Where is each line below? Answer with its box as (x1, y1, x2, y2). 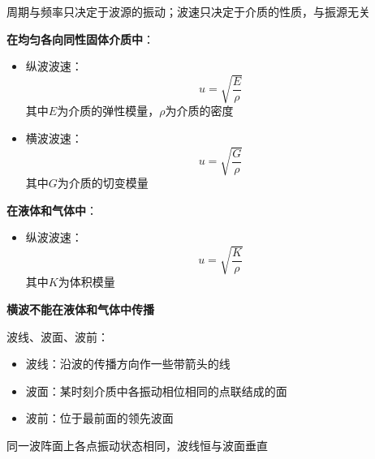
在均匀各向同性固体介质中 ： (6, 30, 154, 47)
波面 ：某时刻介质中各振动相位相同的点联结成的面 (25, 382, 287, 399)
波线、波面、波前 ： (6, 328, 109, 345)
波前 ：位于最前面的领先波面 (25, 410, 174, 427)
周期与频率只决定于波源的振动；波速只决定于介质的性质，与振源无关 (6, 3, 370, 19)
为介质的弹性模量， (57, 102, 160, 119)
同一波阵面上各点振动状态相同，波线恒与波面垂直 (6, 436, 268, 453)
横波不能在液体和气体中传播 (6, 300, 154, 317)
